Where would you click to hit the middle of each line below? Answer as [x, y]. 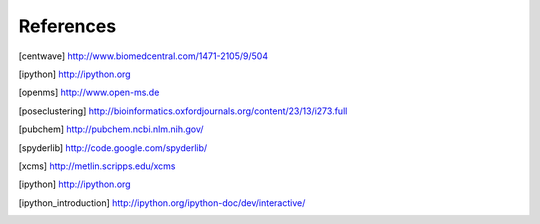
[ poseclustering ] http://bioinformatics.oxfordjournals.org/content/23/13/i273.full [183, 111]
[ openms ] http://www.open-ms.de [89, 92]
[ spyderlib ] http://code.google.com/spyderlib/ [113, 147]
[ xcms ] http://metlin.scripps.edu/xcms [97, 166]
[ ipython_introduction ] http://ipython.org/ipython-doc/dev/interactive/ [162, 202]
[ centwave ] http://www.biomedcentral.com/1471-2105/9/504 [143, 56]
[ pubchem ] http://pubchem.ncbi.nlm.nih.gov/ [111, 129]
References [67, 26]
